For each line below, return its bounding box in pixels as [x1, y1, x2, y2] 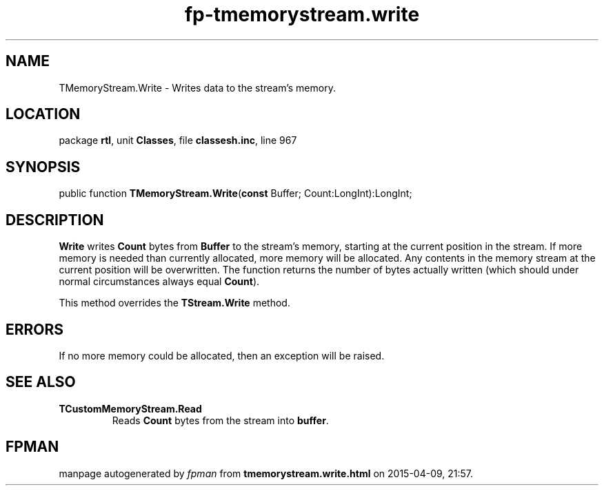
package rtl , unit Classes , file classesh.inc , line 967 [59, 134, 297, 147]
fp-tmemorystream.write [184, 3, 420, 26]
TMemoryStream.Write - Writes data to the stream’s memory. [59, 81, 336, 94]
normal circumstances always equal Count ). [59, 275, 260, 288]
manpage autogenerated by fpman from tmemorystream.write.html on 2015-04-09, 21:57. [59, 467, 474, 479]
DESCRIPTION [6, 211, 104, 229]
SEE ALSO [6, 373, 76, 391]
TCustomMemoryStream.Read [59, 402, 202, 415]
